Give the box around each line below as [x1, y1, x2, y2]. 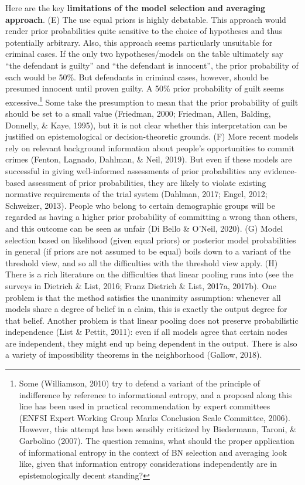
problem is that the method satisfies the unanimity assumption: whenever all [5, 291, 281, 303]
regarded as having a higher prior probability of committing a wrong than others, [5, 211, 297, 223]
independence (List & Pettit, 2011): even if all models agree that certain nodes [5, 325, 287, 338]
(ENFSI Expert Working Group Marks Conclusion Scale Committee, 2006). [19, 411, 290, 423]
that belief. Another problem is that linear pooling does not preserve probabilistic [5, 314, 299, 326]
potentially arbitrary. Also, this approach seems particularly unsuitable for [5, 36, 273, 48]
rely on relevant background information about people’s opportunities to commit [5, 141, 294, 154]
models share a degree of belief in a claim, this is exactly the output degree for [5, 303, 287, 315]
